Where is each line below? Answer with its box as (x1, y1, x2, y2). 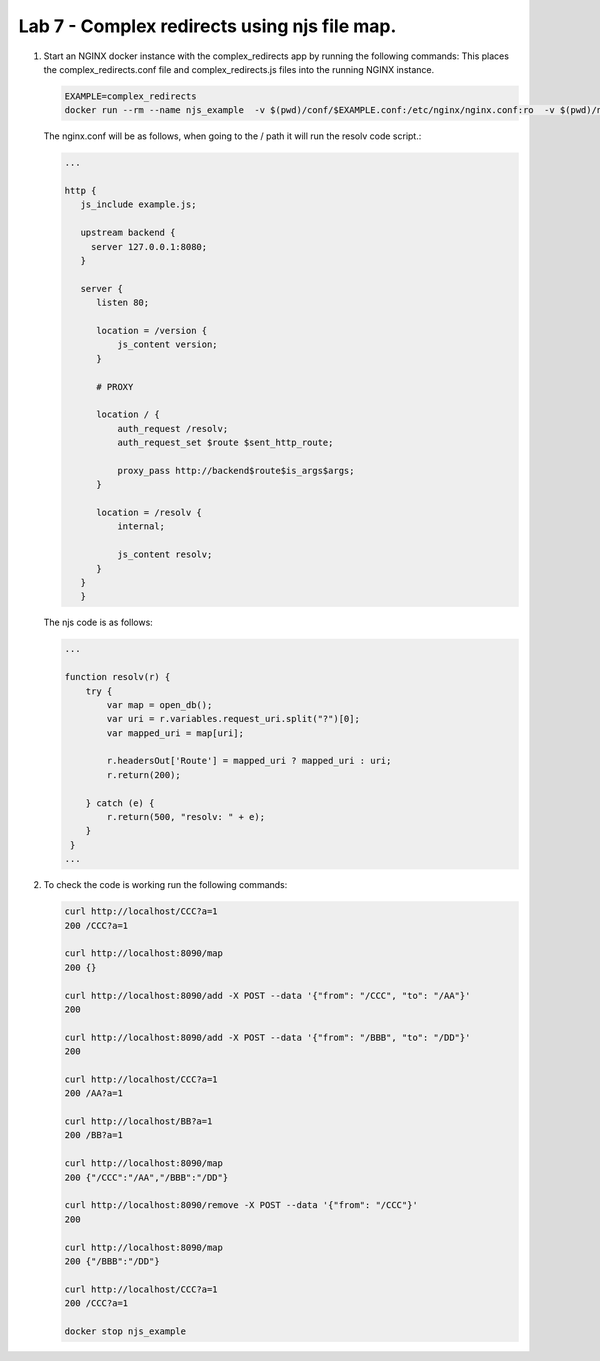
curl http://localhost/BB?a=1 (64, 1116, 213, 1127)
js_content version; (116, 339, 219, 350)
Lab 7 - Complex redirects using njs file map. (18, 15, 397, 37)
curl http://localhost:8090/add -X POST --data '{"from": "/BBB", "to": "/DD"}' (64, 1031, 471, 1043)
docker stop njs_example (64, 1325, 187, 1337)
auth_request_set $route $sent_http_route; (116, 437, 334, 449)
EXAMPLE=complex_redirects (64, 90, 197, 102)
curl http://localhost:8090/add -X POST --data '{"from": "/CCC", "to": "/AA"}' (64, 990, 471, 1001)
